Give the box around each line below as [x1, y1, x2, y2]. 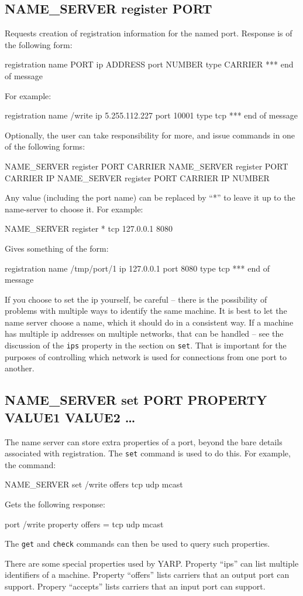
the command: [5, 458, 56, 470]
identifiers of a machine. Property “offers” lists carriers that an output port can [5, 568, 290, 581]
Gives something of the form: [5, 242, 109, 254]
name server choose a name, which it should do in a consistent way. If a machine [5, 316, 294, 328]
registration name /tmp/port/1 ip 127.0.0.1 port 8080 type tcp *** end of [5, 262, 270, 274]
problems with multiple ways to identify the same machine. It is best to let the [5, 304, 287, 317]
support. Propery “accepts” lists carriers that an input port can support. [5, 580, 266, 592]
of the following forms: [5, 140, 85, 153]
